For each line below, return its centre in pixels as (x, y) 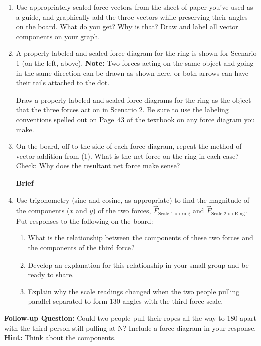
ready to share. (51, 274)
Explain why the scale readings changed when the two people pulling (134, 291)
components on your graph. (58, 36)
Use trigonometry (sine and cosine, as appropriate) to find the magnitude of (133, 199)
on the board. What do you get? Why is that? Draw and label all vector (127, 26)
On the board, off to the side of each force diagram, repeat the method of (129, 146)
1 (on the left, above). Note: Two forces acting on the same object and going (135, 63)
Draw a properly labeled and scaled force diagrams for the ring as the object (134, 99)
